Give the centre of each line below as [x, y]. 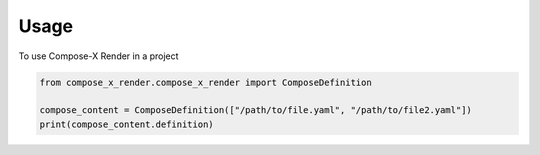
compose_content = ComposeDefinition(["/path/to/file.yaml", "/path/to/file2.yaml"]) [255, 110]
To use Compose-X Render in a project [98, 56]
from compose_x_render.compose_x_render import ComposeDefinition [205, 82]
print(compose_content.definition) [126, 124]
